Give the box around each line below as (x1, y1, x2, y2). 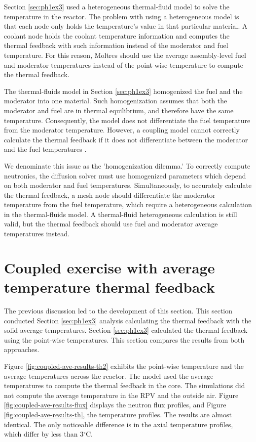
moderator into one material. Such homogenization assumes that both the (4, 95, 227, 106)
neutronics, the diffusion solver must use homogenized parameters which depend (4, 170, 246, 180)
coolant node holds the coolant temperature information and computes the (4, 30, 230, 41)
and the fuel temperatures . (4, 144, 87, 154)
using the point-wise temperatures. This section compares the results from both (4, 334, 245, 345)
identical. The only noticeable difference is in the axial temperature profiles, (4, 419, 233, 429)
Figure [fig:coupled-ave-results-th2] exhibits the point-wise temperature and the (4, 360, 244, 371)
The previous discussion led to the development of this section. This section (4, 305, 233, 315)
